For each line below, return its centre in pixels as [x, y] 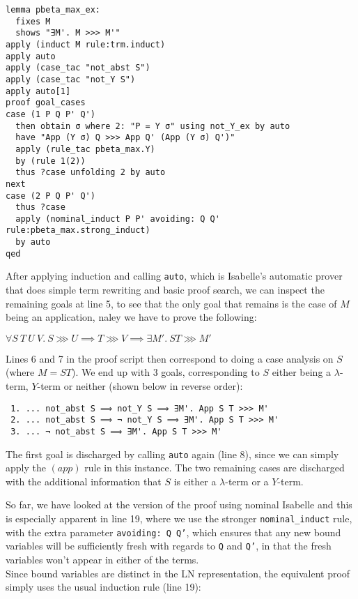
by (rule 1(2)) [50, 161]
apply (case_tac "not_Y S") [71, 79]
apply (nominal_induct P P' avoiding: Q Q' [118, 219]
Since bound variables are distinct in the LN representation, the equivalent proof [178, 573]
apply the [26, 468]
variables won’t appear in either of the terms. [102, 560]
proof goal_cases [46, 103]
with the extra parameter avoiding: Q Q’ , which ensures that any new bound [173, 532]
